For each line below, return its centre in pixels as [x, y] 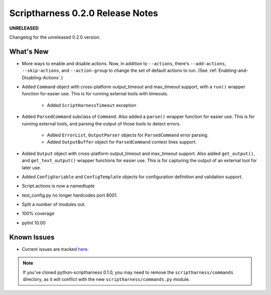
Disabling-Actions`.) [42, 77]
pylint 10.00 [34, 223]
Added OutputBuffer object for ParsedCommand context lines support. [122, 142]
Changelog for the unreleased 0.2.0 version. [55, 37]
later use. [31, 168]
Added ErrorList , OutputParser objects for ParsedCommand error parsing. [128, 135]
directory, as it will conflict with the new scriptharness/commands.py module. [106, 279]
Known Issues [32, 237]
